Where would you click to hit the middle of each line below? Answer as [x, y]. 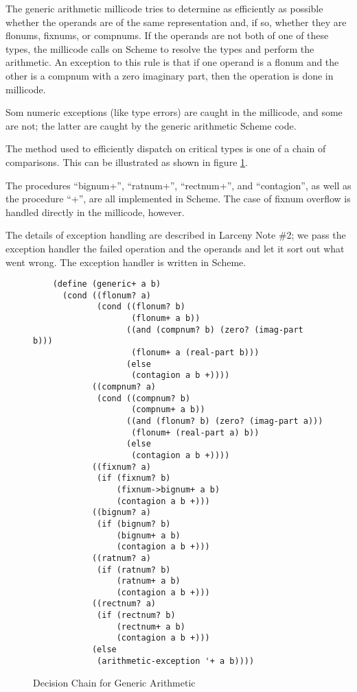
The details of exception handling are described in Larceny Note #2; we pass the [176, 235]
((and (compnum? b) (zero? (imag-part [215, 330]
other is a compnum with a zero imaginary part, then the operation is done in [170, 75]
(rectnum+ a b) [151, 627]
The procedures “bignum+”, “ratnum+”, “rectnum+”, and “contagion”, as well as [178, 185]
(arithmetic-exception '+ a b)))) [176, 661]
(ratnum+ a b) [148, 581]
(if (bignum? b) [134, 524]
